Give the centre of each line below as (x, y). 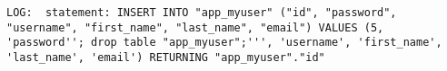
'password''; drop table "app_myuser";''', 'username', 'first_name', (224, 43)
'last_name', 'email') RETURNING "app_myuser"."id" (166, 57)
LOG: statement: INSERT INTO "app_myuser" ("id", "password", (202, 13)
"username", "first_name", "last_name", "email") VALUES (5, (195, 27)
